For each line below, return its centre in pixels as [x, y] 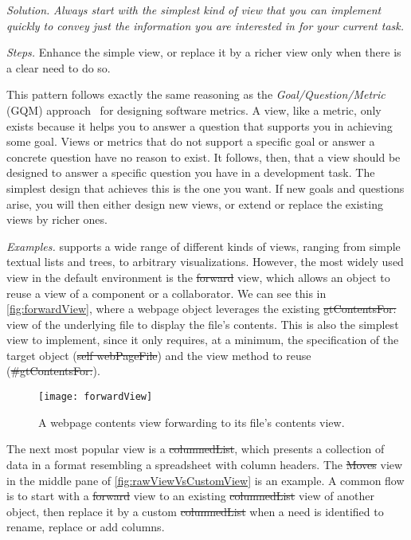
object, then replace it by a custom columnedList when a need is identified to [195, 511]
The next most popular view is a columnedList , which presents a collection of [196, 449]
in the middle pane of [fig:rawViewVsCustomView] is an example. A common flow [205, 480]
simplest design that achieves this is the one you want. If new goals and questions [205, 188]
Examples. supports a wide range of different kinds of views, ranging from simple [204, 246]
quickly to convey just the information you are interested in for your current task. [205, 25]
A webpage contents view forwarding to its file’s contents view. [192, 422]
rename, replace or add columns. [86, 527]
